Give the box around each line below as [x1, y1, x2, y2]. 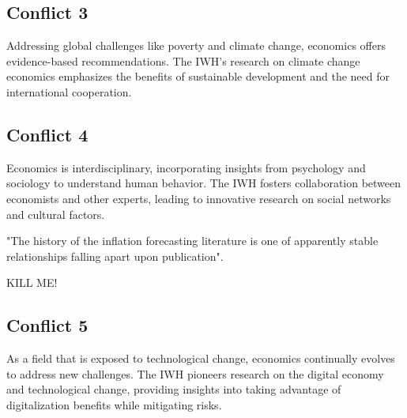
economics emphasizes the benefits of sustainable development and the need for [6, 68, 390, 85]
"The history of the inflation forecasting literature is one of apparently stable [6, 232, 379, 249]
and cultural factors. [6, 205, 105, 222]
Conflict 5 [6, 313, 89, 337]
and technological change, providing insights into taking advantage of [6, 381, 341, 397]
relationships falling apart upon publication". [6, 247, 224, 264]
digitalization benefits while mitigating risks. [6, 396, 222, 412]
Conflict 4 [6, 122, 89, 146]
